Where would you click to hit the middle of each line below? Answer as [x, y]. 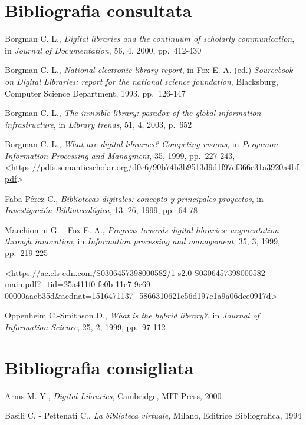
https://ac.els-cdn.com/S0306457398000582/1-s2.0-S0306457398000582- [139, 272]
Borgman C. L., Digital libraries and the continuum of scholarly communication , [150, 39]
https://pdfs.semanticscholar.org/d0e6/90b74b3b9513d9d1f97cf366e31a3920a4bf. [156, 167]
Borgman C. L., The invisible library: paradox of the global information [133, 113]
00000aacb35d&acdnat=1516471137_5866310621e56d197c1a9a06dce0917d [138, 295]
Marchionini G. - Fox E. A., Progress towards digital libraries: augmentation [142, 229]
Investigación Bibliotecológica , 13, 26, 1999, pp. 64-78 [101, 210]
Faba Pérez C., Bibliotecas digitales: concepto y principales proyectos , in [134, 198]
